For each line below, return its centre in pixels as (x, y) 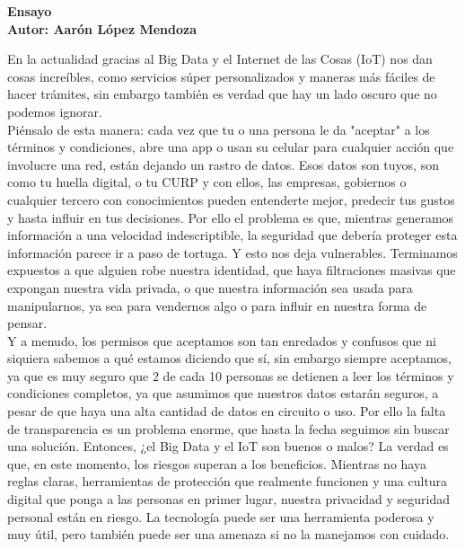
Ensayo (30, 11)
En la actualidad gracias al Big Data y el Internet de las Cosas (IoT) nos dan (220, 59)
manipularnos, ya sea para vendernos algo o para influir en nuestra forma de (217, 305)
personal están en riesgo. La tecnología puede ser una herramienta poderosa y (221, 516)
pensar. (27, 323)
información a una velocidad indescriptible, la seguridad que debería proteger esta (232, 235)
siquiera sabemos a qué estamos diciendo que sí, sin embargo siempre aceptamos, (230, 358)
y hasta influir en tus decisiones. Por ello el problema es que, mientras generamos (231, 217)
